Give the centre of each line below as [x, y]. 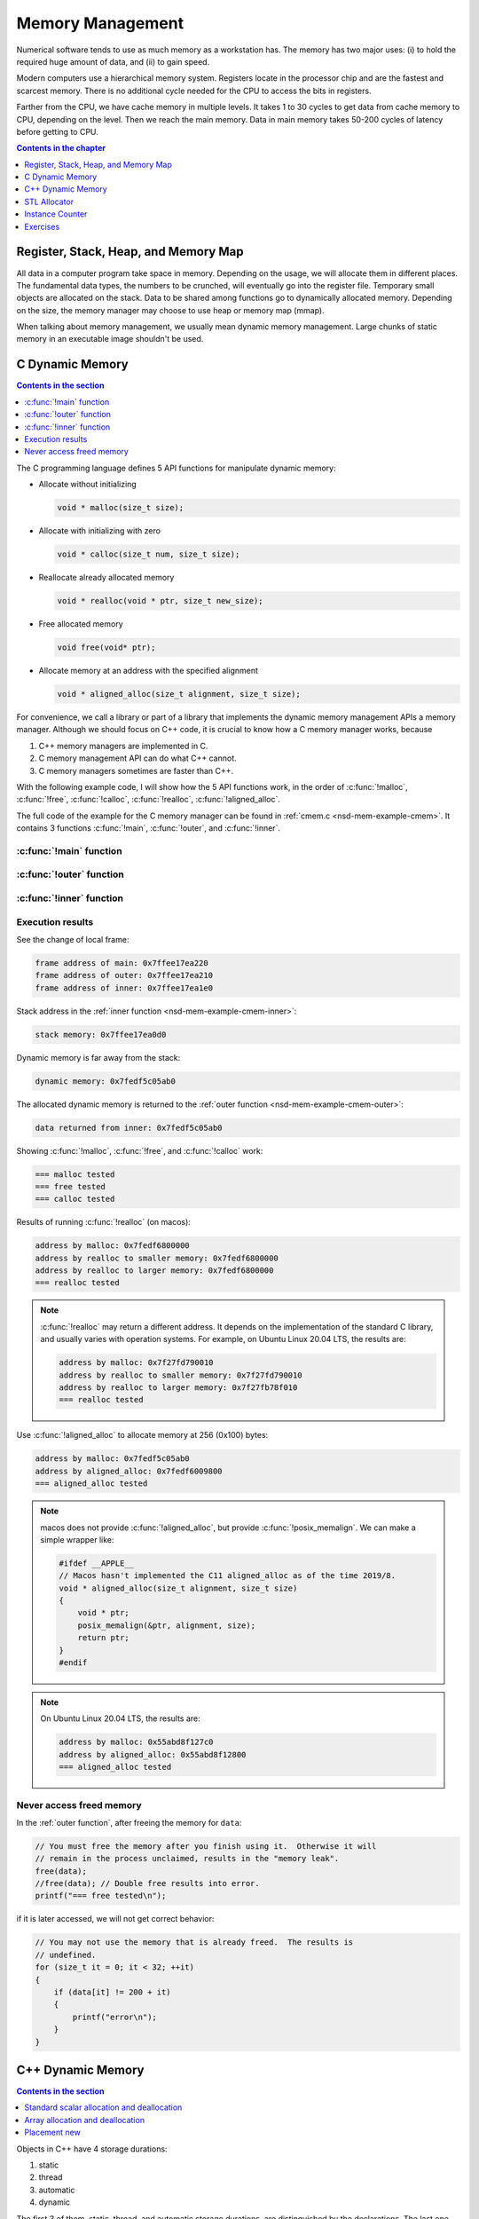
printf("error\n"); [114, 2017]
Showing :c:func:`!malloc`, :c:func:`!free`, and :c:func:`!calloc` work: [140, 1150]
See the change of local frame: [73, 939]
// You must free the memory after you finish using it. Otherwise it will [206, 1846]
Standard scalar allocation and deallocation [103, 2107]
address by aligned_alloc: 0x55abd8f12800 [153, 1754]
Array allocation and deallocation [85, 2120]
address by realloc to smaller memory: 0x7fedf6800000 [157, 1258]
